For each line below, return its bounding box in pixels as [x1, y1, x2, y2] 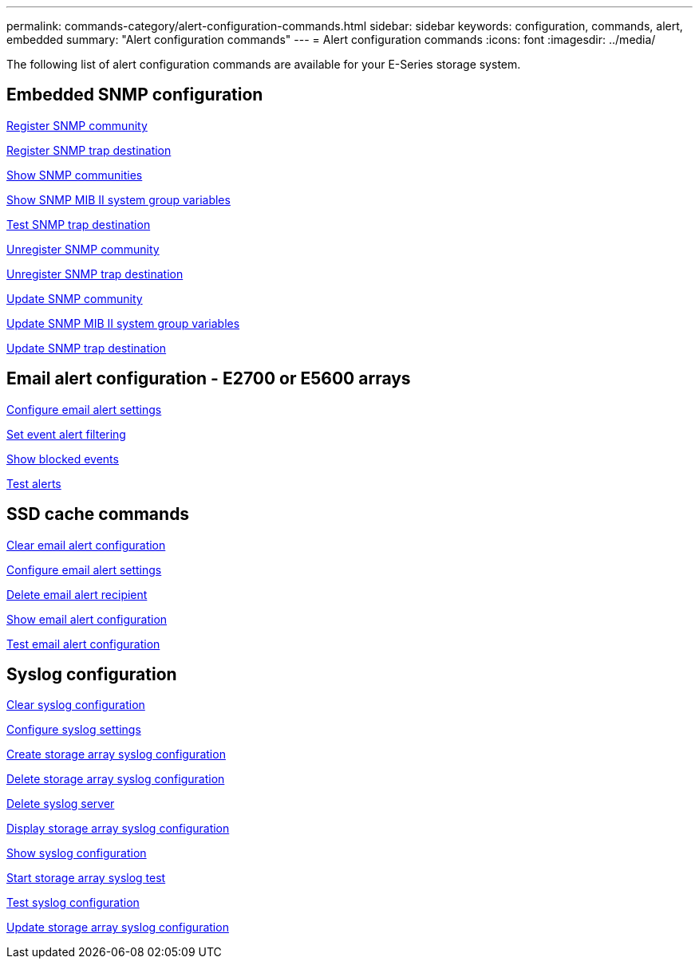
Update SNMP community [6, 291, 143, 305]
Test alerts [6, 476, 61, 490]
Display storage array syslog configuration [6, 821, 230, 836]
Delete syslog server [6, 797, 115, 811]
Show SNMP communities [6, 167, 143, 182]
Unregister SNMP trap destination [6, 266, 184, 281]
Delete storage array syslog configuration [6, 772, 225, 786]
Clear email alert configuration [6, 538, 166, 552]
